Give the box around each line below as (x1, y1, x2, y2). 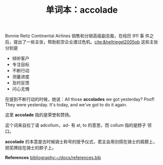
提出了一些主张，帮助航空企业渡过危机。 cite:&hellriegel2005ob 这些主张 (13, 39, 158, 45)
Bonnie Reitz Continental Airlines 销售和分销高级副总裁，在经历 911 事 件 (5, 33, 150, 39)
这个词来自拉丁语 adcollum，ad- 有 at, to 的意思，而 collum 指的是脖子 (5, 123, 146, 128)
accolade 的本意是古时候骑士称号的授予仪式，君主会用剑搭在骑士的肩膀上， (5, 139, 158, 144)
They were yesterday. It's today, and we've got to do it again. (5, 102, 127, 108)
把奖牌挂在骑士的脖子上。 (5, 145, 56, 151)
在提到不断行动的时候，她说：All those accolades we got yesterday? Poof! (5, 96, 155, 103)
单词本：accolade (45, 4, 118, 16)
